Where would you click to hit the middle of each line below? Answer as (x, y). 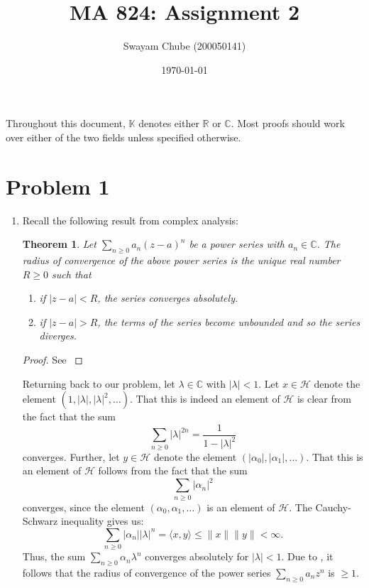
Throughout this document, (66, 123)
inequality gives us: (102, 521)
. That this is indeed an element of (205, 399)
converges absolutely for (197, 556)
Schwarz (40, 521)
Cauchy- (333, 507)
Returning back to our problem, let (99, 383)
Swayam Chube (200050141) (184, 46)
